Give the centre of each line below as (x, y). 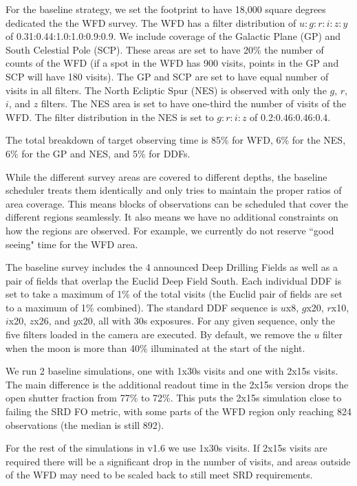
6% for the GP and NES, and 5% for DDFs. (98, 153)
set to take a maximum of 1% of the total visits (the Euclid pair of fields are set (174, 294)
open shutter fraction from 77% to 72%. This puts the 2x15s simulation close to (174, 398)
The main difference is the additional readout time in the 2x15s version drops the (177, 384)
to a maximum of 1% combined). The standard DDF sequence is (142, 307)
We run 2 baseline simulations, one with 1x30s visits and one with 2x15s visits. (172, 371)
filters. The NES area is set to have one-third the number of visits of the (194, 103)
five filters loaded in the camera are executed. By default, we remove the (158, 334)
